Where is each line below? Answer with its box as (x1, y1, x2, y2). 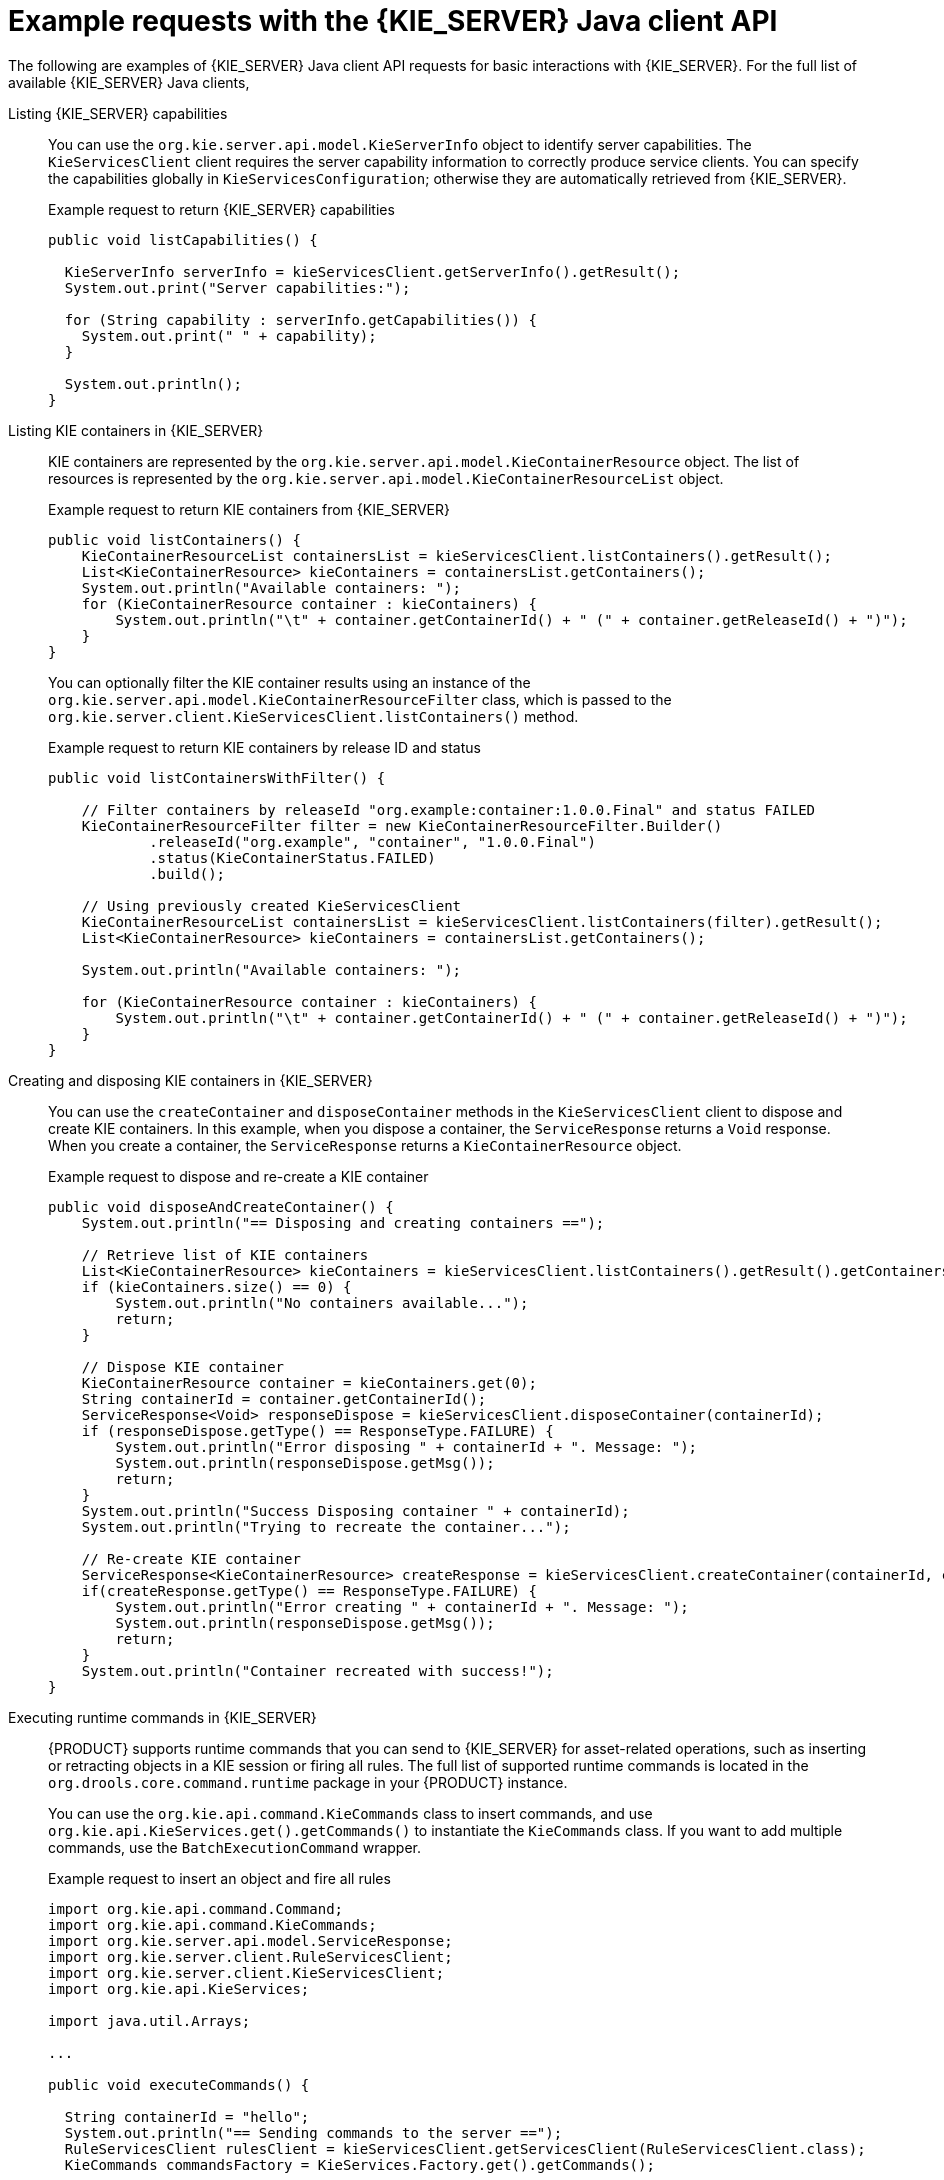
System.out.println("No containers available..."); (115, 1294, 529, 1311)
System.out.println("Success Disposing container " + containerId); (81, 1502, 630, 1519)
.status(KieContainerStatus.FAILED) (149, 849, 436, 866)
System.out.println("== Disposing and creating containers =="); (81, 1214, 605, 1231)
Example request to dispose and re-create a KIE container (48, 1167, 429, 1185)
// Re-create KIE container (81, 1550, 301, 1567)
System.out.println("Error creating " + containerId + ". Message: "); (115, 1598, 689, 1615)
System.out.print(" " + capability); (81, 327, 377, 344)
